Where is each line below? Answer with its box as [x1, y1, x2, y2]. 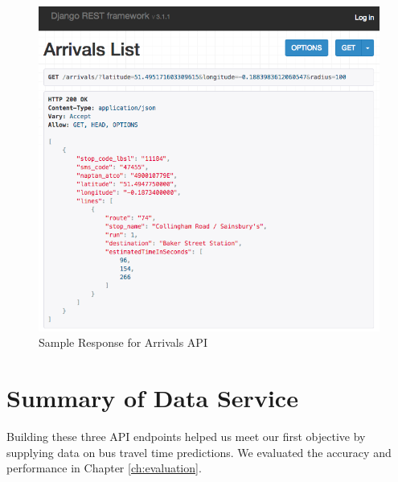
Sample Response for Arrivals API [39, 334, 207, 351]
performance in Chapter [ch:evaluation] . [6, 459, 202, 476]
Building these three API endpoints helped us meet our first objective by [6, 427, 366, 444]
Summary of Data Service [6, 381, 298, 414]
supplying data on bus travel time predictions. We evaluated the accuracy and [6, 443, 392, 460]
